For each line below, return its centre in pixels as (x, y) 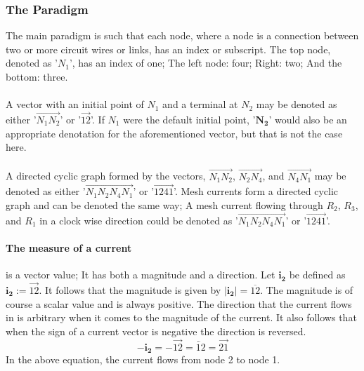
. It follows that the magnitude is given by (130, 290)
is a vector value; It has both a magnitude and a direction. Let (141, 275)
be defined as (317, 275)
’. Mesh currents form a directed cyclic (256, 191)
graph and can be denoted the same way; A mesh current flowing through (164, 205)
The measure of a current (69, 248)
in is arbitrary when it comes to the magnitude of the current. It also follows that (181, 317)
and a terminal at (200, 104)
